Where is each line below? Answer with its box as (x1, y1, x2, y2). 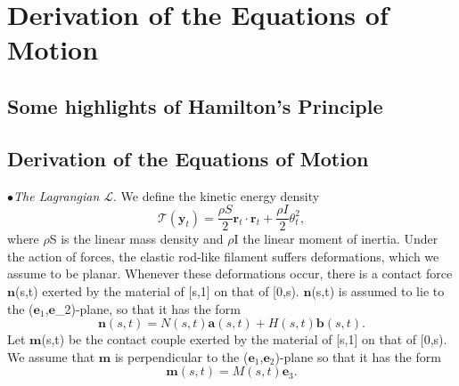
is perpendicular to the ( (114, 347, 249, 366)
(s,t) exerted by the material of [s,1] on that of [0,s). (14, 281, 299, 300)
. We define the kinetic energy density (113, 186, 320, 205)
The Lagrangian (13, 186, 100, 205)
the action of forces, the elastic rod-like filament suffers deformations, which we (7, 246, 439, 265)
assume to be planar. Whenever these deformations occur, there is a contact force (7, 264, 453, 283)
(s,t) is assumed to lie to (311, 281, 445, 300)
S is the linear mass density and (49, 229, 224, 248)
